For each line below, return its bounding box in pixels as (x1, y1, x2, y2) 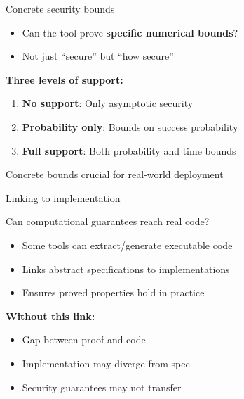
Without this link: (6, 308, 95, 323)
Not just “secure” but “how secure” (22, 49, 174, 63)
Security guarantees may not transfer (22, 379, 182, 394)
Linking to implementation (6, 190, 121, 205)
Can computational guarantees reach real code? (6, 214, 210, 229)
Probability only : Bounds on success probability (22, 119, 238, 134)
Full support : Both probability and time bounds (22, 143, 236, 158)
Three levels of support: (6, 72, 123, 87)
